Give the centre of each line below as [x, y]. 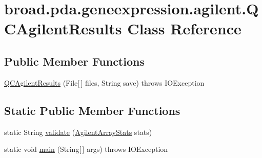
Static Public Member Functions [92, 110]
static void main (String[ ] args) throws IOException [86, 149]
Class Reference [184, 28]
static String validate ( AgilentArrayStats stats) [78, 132]
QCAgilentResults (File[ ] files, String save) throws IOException [104, 82]
